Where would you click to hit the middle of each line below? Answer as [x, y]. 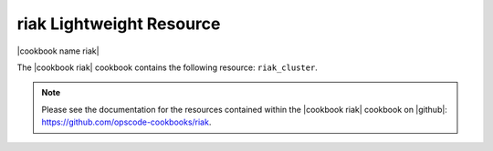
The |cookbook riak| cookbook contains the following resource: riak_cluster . [168, 67]
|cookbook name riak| [58, 51]
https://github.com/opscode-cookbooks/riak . [126, 122]
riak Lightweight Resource [119, 24]
